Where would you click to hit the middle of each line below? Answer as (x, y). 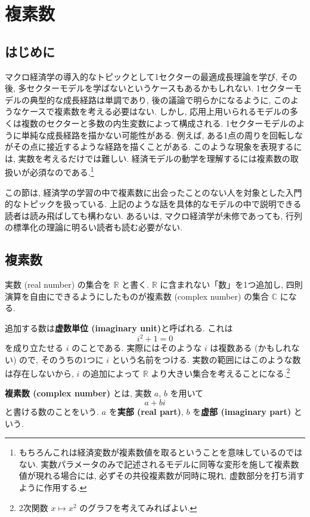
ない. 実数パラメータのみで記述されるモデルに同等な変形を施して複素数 (159, 464)
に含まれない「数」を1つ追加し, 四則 (231, 284)
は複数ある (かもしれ (251, 348)
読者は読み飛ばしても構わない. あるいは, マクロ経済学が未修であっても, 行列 (154, 215)
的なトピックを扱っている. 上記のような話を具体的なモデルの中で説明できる (153, 204)
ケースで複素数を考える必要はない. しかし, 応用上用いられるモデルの (155, 111)
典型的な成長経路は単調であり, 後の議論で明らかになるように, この (160, 99)
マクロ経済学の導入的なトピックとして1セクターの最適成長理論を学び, (141, 76)
